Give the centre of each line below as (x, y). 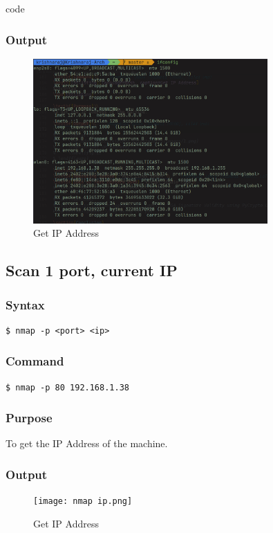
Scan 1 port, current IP (92, 270)
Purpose (29, 418)
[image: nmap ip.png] (83, 502)
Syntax (25, 304)
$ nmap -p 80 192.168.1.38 (67, 387)
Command (35, 361)
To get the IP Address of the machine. (87, 443)
